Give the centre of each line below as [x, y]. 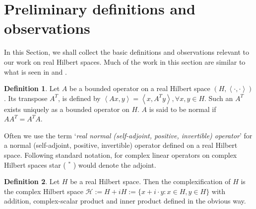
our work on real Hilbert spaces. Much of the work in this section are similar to [125, 61]
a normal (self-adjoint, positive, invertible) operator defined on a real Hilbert [121, 145]
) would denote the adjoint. [115, 164]
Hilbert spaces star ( [35, 164]
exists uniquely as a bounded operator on [67, 109]
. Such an [219, 98]
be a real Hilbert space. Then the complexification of [150, 181]
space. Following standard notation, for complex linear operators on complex [121, 155]
